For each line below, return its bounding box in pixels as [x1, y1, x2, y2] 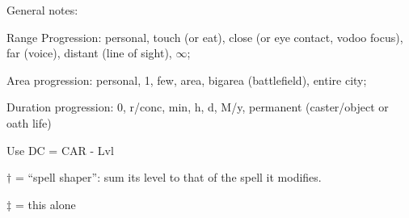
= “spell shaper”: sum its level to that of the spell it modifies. [15, 169, 322, 186]
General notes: [6, 2, 78, 18]
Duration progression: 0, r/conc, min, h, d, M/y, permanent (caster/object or [6, 99, 389, 115]
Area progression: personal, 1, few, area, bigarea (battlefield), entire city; [6, 71, 367, 88]
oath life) [6, 114, 52, 131]
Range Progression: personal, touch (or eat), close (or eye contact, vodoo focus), [6, 28, 403, 45]
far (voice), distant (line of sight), [6, 44, 172, 61]
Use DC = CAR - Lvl [6, 141, 114, 158]
